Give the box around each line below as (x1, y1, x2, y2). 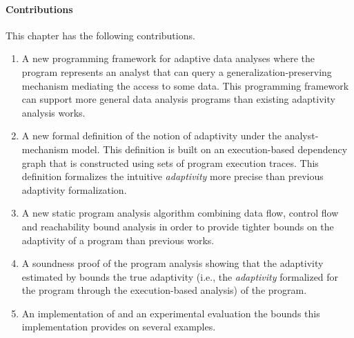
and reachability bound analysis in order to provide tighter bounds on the (21, 219, 334, 233)
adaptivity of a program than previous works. (21, 232, 215, 247)
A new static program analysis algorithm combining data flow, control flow (21, 206, 339, 220)
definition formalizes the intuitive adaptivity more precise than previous (21, 169, 324, 183)
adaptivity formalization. (21, 182, 127, 197)
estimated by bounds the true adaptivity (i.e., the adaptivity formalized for (21, 269, 339, 284)
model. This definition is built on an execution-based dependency (71, 141, 348, 156)
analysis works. (21, 105, 86, 119)
